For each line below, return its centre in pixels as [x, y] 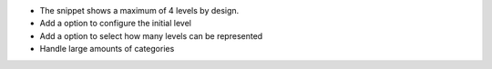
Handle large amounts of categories [107, 49]
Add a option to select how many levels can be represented [151, 35]
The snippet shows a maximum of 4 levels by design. [139, 10]
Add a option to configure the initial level [115, 24]
